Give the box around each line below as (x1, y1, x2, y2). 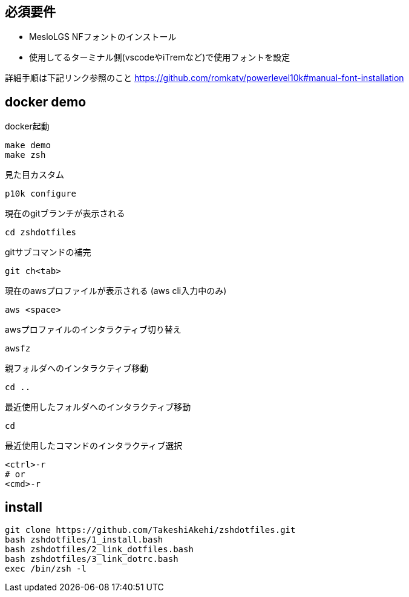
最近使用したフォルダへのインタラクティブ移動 (5, 402, 191, 413)
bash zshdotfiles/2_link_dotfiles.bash (5, 544, 194, 555)
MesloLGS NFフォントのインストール (29, 31, 177, 42)
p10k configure (5, 189, 77, 199)
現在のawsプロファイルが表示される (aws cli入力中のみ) (5, 285, 227, 296)
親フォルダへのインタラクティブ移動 (5, 363, 149, 374)
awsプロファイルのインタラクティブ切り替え (5, 324, 182, 335)
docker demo (5, 94, 87, 109)
